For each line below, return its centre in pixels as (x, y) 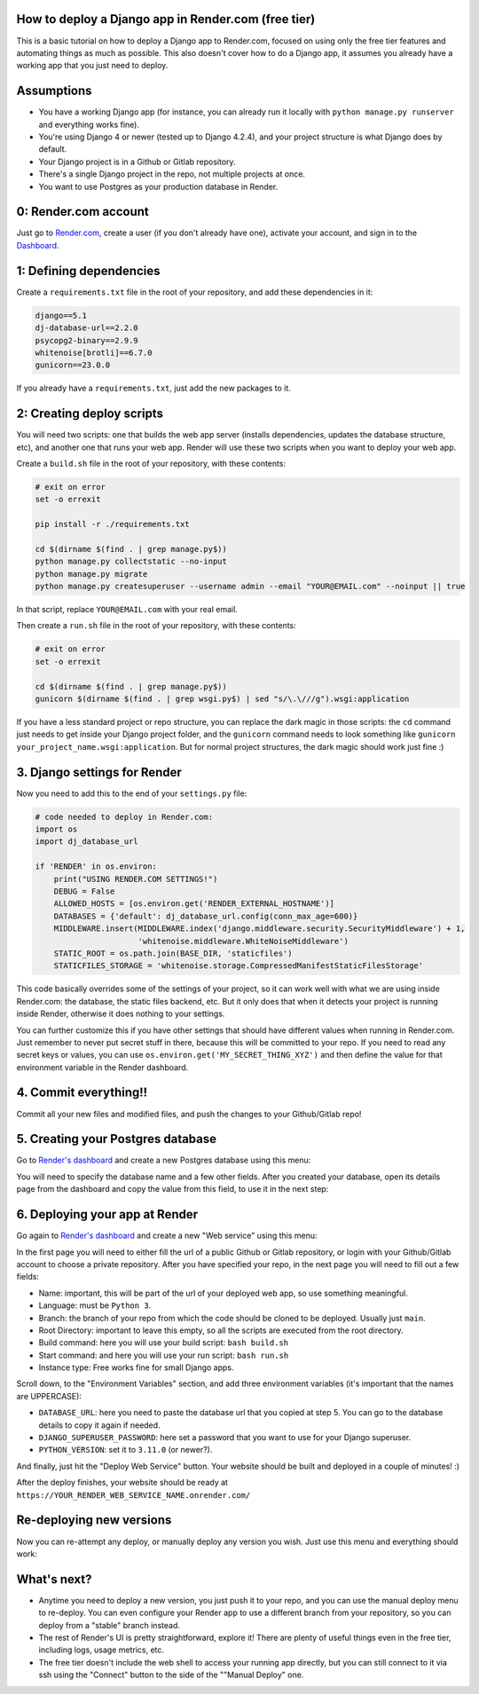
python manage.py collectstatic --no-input (131, 562)
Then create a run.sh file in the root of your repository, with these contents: (156, 626)
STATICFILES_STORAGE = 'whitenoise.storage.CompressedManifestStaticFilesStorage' (239, 966)
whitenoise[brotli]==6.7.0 (94, 352)
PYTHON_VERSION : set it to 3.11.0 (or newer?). (126, 1450)
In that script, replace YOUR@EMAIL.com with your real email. (127, 610)
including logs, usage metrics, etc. (101, 1650)
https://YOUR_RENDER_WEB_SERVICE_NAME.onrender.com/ (133, 1495)
